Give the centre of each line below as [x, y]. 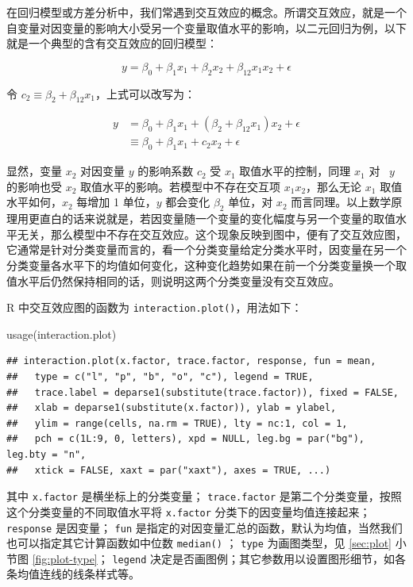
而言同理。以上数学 [341, 202]
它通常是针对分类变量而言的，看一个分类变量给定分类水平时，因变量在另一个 [206, 249]
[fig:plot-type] [65, 558]
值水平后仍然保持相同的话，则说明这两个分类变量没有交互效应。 [173, 280]
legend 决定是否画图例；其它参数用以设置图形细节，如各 [259, 558]
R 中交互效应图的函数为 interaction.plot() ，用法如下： [154, 307]
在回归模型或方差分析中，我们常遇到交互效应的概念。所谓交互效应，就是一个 [206, 12]
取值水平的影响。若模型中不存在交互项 [181, 186]
